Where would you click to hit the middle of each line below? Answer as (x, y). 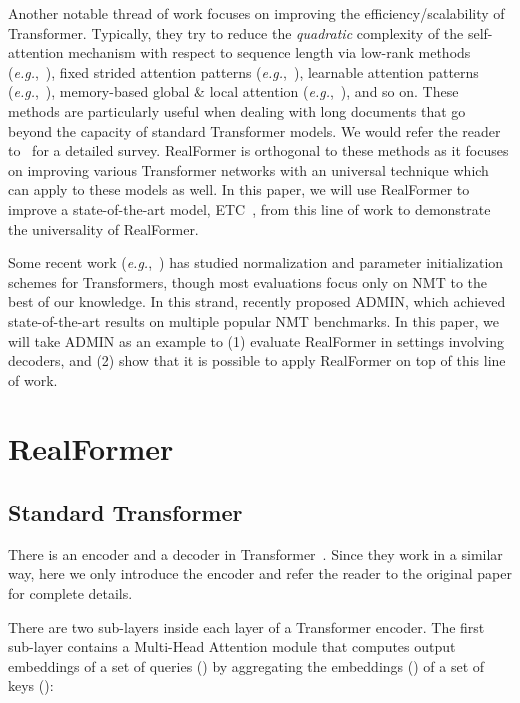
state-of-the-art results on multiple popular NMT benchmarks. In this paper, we (253, 320)
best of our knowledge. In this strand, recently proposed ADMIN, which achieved (257, 301)
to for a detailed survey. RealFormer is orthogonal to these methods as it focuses (258, 150)
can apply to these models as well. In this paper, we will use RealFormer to (239, 189)
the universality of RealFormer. (103, 228)
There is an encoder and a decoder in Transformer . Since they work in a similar (255, 553)
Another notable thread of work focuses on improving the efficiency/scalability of (256, 13)
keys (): (31, 685)
